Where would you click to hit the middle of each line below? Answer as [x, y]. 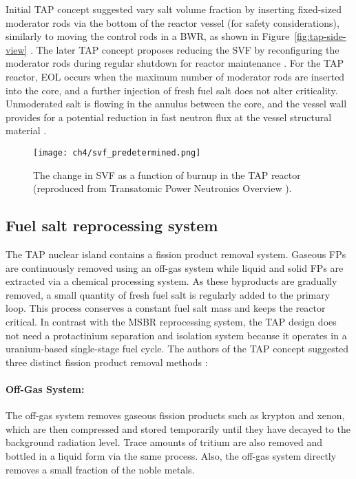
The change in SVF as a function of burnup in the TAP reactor [167, 174]
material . [26, 130]
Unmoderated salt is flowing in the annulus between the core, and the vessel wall [176, 104]
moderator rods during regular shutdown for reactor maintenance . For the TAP [175, 63]
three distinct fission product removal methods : [107, 362]
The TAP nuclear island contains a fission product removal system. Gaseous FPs [176, 254]
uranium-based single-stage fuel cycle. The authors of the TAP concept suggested [177, 349]
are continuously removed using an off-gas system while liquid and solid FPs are [175, 267]
